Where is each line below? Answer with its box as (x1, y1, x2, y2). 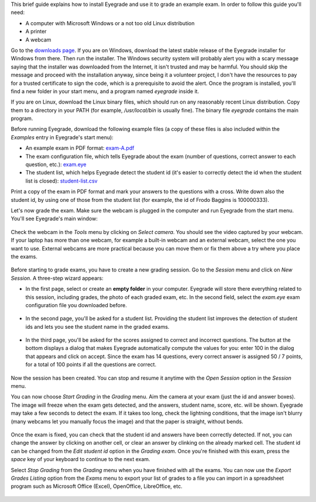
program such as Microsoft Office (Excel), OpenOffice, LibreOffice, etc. (11, 483, 183, 490)
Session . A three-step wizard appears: (11, 274, 104, 281)
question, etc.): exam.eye (25, 161, 87, 168)
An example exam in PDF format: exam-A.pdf (25, 145, 135, 152)
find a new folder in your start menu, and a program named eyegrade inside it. (11, 88, 199, 95)
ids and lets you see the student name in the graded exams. (25, 323, 170, 330)
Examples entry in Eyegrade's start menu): (11, 133, 114, 140)
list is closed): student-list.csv (25, 177, 98, 184)
